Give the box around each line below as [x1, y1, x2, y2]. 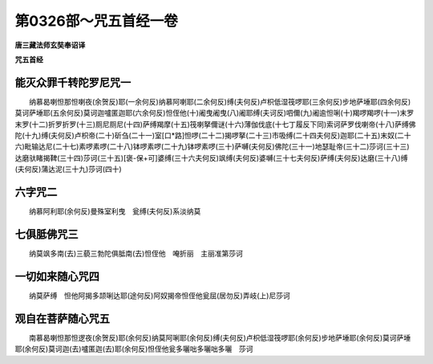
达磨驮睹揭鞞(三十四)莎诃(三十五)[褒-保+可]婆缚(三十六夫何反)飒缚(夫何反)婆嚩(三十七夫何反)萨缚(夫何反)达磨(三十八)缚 [14, 153, 408, 162]
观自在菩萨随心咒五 [14, 312, 110, 325]
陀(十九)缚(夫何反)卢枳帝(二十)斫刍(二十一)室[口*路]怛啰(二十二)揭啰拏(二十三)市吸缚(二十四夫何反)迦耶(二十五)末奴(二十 [14, 131, 412, 141]
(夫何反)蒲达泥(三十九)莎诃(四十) [14, 165, 122, 174]
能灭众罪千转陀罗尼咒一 [14, 76, 132, 89]
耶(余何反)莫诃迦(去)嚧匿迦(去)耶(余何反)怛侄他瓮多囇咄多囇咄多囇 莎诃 [14, 344, 253, 354]
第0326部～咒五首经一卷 [14, 12, 178, 30]
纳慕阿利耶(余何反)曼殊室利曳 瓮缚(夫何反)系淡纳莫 [28, 207, 201, 216]
